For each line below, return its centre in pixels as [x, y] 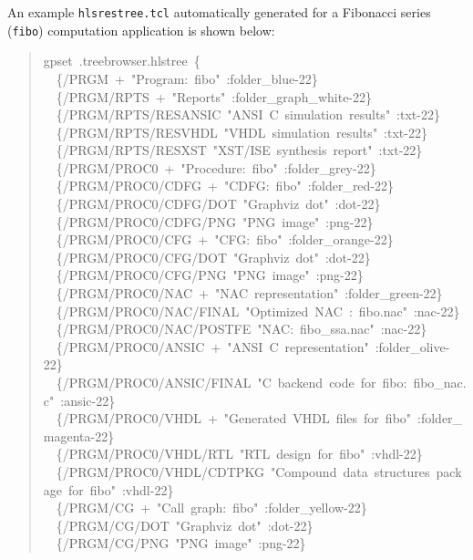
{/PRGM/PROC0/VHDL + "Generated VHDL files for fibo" [234, 418]
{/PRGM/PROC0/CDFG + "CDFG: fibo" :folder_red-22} [225, 186]
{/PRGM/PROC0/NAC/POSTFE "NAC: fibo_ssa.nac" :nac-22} [242, 329]
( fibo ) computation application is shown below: [141, 30]
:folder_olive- [412, 346]
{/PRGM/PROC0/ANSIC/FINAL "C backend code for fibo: [231, 382]
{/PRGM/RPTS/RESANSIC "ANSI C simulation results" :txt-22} [248, 114]
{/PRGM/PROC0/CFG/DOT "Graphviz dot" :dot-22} [213, 257]
